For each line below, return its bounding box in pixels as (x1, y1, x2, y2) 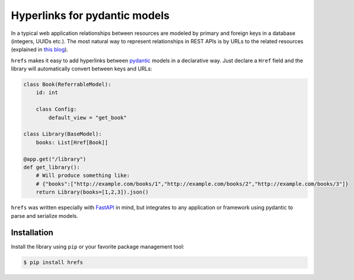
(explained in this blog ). (11, 46, 68, 53)
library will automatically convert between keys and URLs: (11, 65, 152, 72)
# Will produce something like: (36, 172, 130, 179)
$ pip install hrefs (23, 259, 83, 266)
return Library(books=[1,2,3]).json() (36, 189, 149, 195)
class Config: (36, 106, 77, 112)
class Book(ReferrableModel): (23, 81, 111, 88)
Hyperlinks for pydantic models (11, 9, 170, 22)
